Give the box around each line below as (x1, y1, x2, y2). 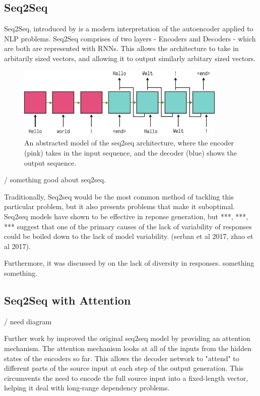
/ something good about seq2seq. (4, 174, 106, 185)
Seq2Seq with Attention (4, 292, 131, 308)
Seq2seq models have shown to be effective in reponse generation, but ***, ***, (4, 211, 248, 222)
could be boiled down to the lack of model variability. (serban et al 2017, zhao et (4, 231, 253, 241)
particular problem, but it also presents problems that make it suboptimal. (4, 201, 235, 212)
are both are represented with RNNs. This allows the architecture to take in (4, 43, 239, 54)
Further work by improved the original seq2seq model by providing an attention (4, 333, 250, 343)
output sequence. (24, 157, 77, 168)
